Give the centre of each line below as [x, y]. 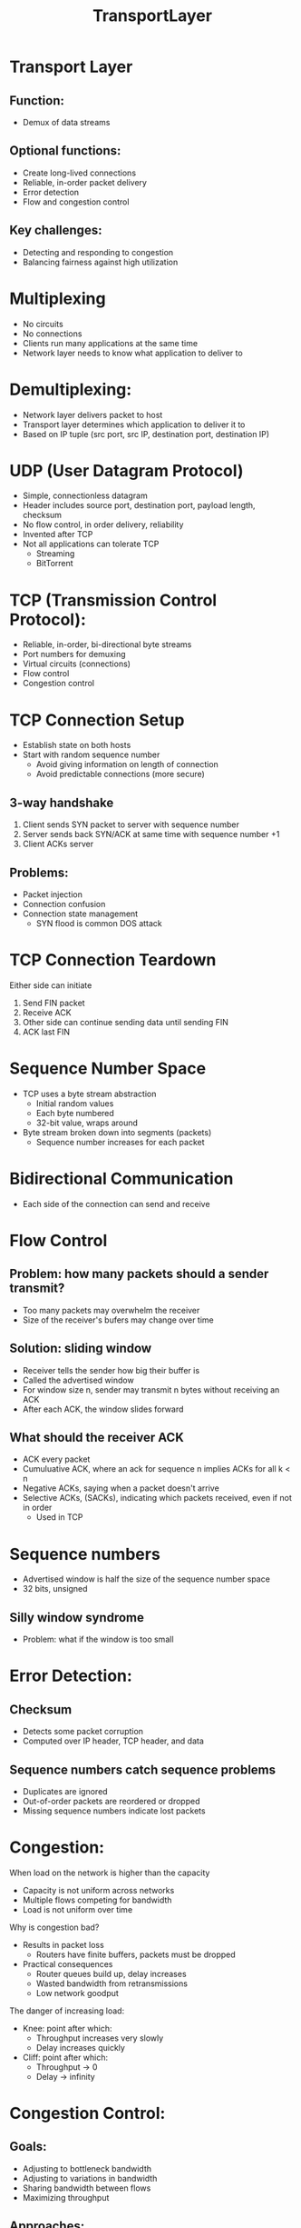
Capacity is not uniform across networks [98, 1890]
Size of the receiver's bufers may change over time [118, 1320]
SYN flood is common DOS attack [99, 923]
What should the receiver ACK [97, 1437]
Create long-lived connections [79, 173]
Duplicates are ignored [65, 1791]
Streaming [55, 554]
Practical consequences [68, 1963]
